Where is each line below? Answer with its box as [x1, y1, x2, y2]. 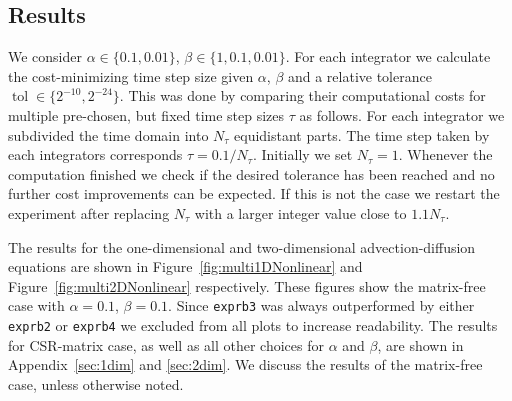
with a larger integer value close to [194, 202, 407, 223]
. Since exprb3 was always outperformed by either [168, 295, 475, 316]
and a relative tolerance [287, 65, 432, 86]
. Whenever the [398, 144, 493, 165]
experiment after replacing [8, 202, 170, 223]
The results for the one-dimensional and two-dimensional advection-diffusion [8, 236, 476, 257]
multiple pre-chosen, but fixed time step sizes [8, 104, 285, 125]
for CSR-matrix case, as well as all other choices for [8, 334, 324, 355]
